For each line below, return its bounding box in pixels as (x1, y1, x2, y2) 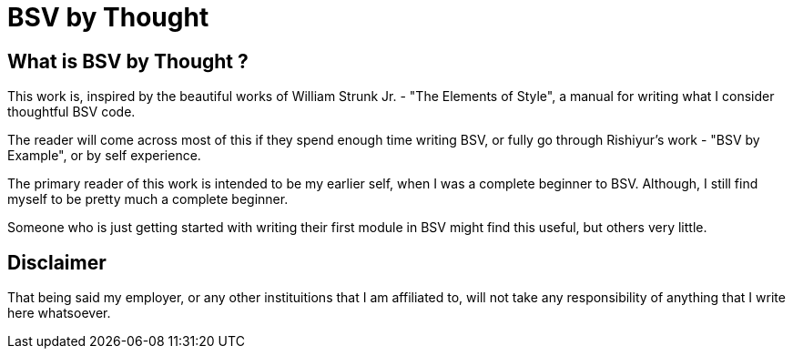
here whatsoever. (7, 305, 111, 321)
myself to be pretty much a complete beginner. (7, 191, 289, 208)
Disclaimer (7, 250, 107, 274)
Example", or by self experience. (7, 147, 201, 164)
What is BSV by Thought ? (7, 49, 249, 73)
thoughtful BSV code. (7, 104, 136, 120)
